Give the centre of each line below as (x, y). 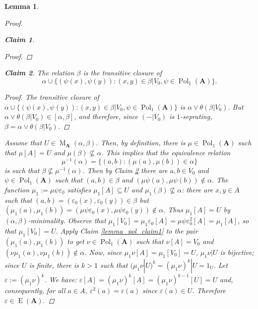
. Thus (173, 210)
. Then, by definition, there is (141, 143)
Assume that (23, 143)
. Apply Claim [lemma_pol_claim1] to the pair (127, 230)
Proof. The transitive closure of (52, 96)
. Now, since (103, 252)
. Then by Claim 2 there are (125, 170)
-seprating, (196, 116)
